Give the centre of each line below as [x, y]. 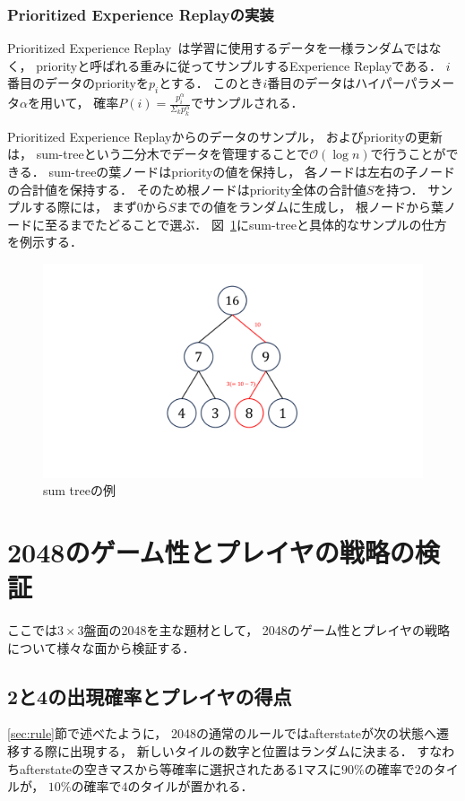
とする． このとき [211, 83]
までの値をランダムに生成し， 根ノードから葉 [310, 207]
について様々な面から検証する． [101, 647]
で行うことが [408, 154]
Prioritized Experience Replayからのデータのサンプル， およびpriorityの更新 [225, 136]
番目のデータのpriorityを [78, 83]
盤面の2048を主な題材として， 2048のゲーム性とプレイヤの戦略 [267, 630]
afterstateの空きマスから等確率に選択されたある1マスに [181, 768]
